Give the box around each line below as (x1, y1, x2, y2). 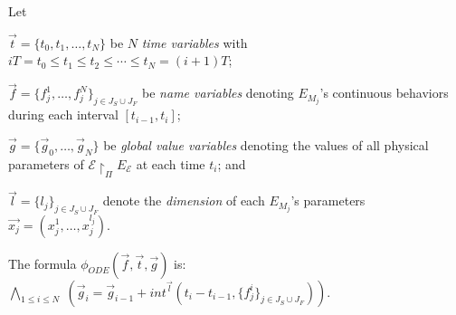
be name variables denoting (142, 83, 294, 102)
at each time (136, 154, 205, 173)
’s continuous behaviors (319, 83, 449, 102)
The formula (8, 253, 77, 272)
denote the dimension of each (102, 191, 265, 210)
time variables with (141, 33, 248, 52)
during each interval (8, 105, 119, 124)
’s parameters (290, 191, 366, 210)
